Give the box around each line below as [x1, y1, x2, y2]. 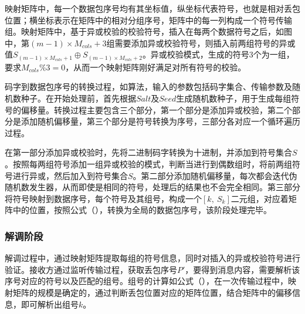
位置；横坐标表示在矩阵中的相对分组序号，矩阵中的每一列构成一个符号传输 [5, 13, 292, 26]
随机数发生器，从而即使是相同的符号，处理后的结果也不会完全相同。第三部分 [5, 181, 300, 193]
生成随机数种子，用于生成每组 [176, 92, 292, 104]
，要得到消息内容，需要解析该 [185, 263, 300, 275]
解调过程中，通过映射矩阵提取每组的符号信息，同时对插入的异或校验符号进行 [5, 252, 300, 264]
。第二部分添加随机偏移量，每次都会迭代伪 [133, 169, 297, 181]
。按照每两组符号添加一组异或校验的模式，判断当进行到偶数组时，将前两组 [5, 158, 292, 170]
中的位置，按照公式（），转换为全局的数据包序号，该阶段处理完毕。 [12, 204, 272, 216]
